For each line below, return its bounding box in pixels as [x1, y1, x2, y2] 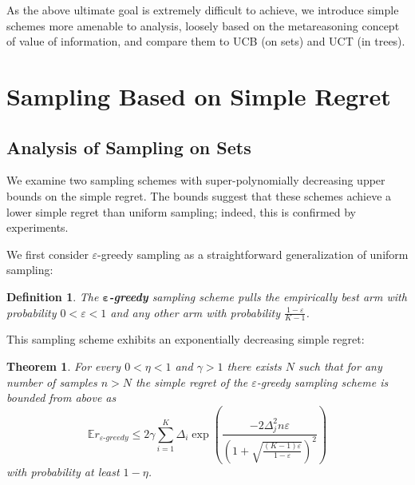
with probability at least [6, 463, 120, 479]
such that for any [298, 357, 382, 374]
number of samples [6, 373, 97, 390]
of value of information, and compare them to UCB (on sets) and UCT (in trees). [6, 33, 405, 50]
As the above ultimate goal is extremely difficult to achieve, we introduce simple [6, 2, 399, 18]
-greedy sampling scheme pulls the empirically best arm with [109, 288, 407, 304]
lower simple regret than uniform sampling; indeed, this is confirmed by [6, 203, 357, 220]
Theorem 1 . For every [6, 357, 121, 374]
